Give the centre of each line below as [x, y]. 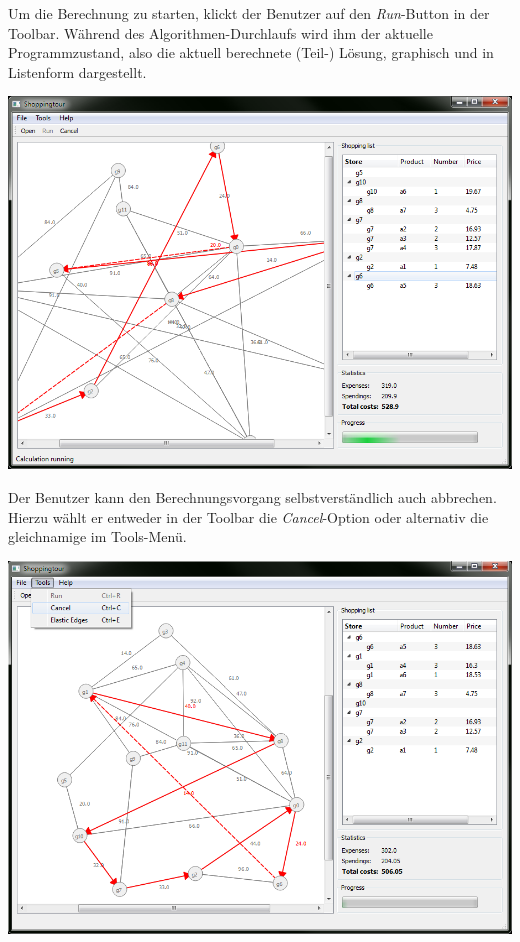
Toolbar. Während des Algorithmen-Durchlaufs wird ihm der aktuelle [220, 32]
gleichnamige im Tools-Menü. [97, 536]
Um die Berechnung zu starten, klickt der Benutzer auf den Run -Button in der [249, 13]
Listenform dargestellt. [77, 71]
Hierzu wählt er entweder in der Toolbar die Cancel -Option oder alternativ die [248, 516]
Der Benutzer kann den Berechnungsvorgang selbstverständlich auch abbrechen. [252, 496]
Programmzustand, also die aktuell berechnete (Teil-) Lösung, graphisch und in [251, 52]
